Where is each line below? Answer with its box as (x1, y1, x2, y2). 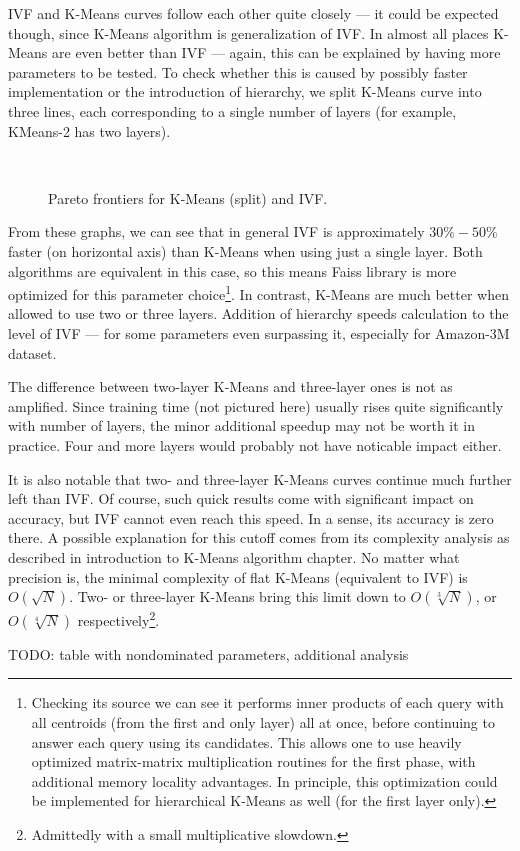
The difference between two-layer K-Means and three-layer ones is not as (8, 376, 453, 397)
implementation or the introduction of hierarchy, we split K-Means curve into (8, 81, 482, 102)
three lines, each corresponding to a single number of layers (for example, (8, 100, 457, 121)
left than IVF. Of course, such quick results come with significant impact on (8, 488, 474, 509)
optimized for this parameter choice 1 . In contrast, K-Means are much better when (8, 281, 509, 304)
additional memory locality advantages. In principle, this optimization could (31, 770, 498, 791)
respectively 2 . (77, 607, 160, 630)
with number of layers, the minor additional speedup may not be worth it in (8, 415, 476, 436)
